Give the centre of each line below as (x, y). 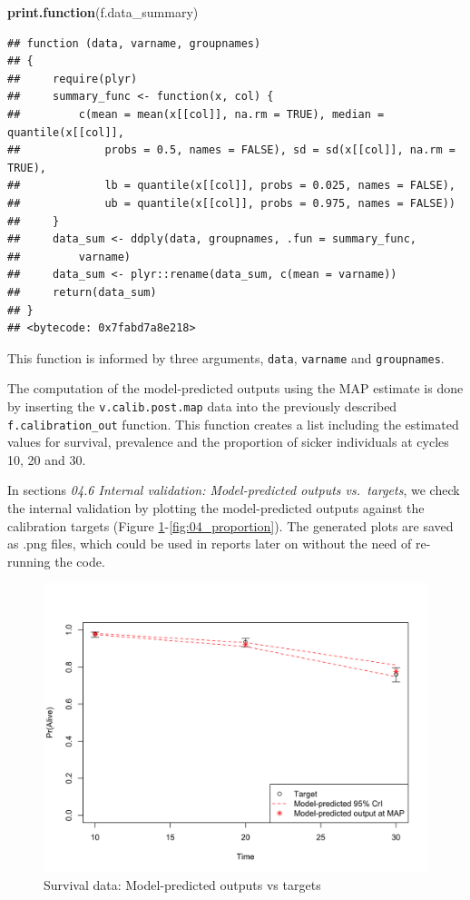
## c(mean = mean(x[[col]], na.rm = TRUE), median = (196, 114)
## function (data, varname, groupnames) (134, 43)
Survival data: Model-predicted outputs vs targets (182, 885)
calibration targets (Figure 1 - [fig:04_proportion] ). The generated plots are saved (230, 525)
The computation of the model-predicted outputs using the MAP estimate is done (235, 388)
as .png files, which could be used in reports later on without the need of (210, 544)
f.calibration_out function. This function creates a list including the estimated (233, 424)
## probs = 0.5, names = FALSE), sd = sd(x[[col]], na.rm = (231, 150)
